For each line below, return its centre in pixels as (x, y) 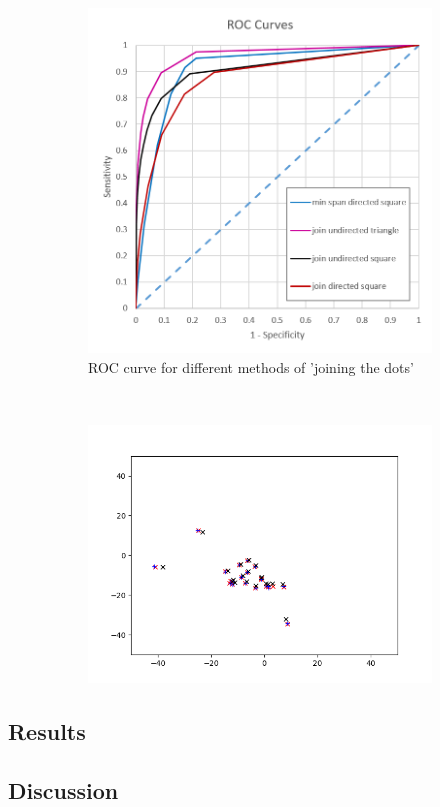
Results (47, 731)
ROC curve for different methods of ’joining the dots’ (251, 367)
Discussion (63, 790)
